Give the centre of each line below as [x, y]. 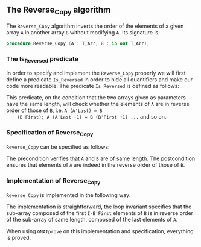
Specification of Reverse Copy [50, 133]
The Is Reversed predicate [42, 59]
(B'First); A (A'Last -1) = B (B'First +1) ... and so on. [92, 117]
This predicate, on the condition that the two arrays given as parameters [96, 98]
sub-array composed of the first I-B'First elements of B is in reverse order [100, 213]
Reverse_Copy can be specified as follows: [58, 147]
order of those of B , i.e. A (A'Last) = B [54, 110]
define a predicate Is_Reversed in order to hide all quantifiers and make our [100, 80]
